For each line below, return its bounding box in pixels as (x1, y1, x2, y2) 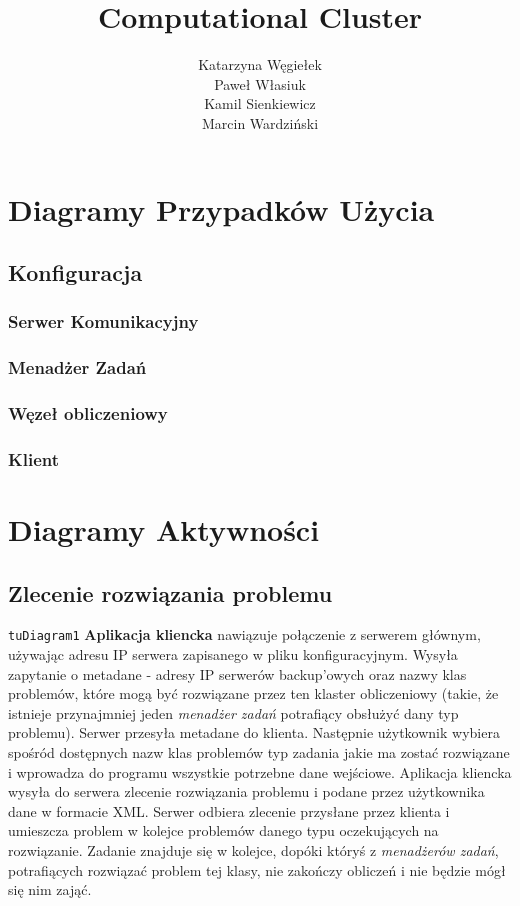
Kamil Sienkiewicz (204, 93, 316, 114)
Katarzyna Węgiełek (198, 54, 322, 75)
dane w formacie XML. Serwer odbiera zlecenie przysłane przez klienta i (8, 800, 450, 821)
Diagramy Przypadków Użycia (8, 188, 435, 229)
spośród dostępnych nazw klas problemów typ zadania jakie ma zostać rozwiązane (8, 742, 510, 763)
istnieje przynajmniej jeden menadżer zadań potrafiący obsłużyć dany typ (8, 702, 459, 723)
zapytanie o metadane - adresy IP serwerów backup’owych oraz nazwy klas (8, 663, 467, 684)
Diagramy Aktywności (8, 509, 320, 550)
